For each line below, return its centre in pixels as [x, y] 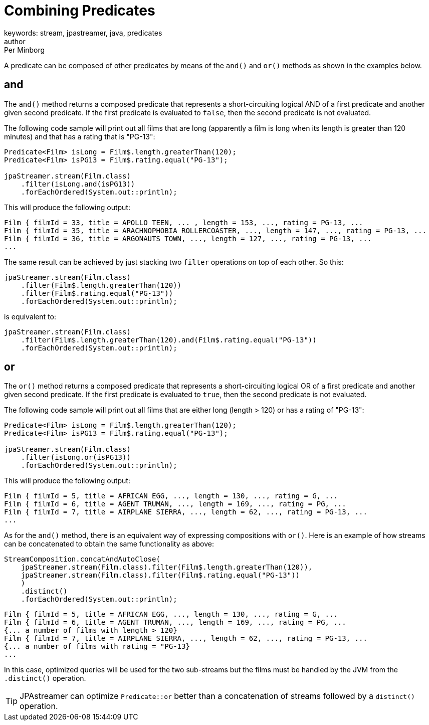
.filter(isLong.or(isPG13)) [76, 458]
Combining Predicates [80, 11]
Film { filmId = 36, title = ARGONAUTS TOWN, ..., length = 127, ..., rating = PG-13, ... [188, 238]
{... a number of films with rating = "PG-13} [97, 647]
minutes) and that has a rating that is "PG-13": [80, 136]
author [15, 41]
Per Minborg [25, 50]
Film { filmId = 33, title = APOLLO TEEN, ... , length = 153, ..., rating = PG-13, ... [184, 222]
